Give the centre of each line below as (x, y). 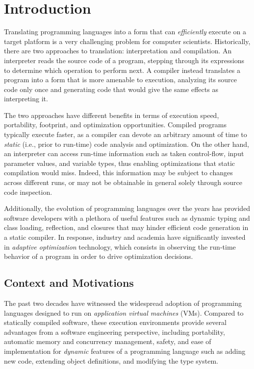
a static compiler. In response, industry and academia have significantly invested (125, 237)
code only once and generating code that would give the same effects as (111, 89)
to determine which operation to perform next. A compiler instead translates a (122, 70)
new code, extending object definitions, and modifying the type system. (111, 360)
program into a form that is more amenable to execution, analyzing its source (120, 80)
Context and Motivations (69, 283)
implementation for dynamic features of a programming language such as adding (125, 351)
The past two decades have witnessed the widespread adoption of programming (123, 303)
